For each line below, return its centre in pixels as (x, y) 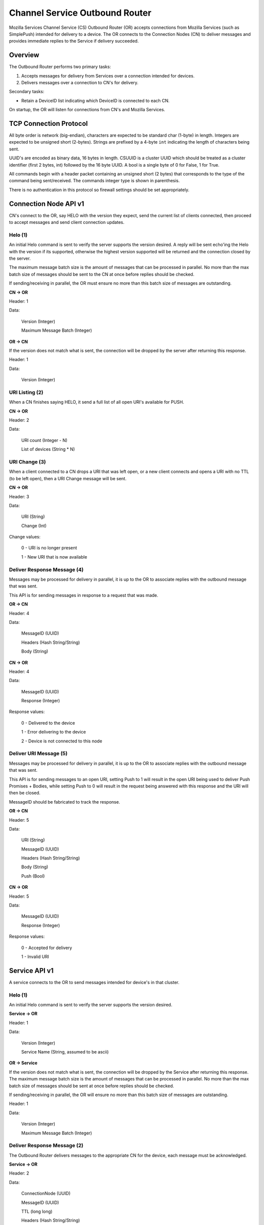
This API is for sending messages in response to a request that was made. (84, 595)
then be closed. (25, 793)
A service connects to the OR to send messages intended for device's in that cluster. (94, 982)
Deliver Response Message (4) (46, 569)
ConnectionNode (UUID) (46, 1194)
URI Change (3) (28, 462)
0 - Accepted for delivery (47, 948)
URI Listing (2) (26, 392)
